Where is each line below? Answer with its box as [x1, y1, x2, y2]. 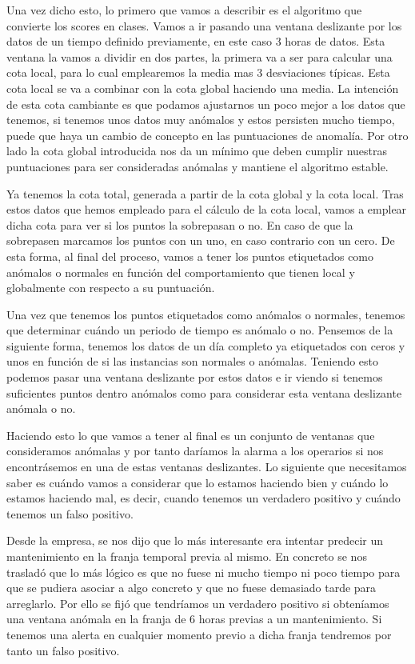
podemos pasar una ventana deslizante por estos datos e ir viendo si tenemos [6, 369, 383, 386]
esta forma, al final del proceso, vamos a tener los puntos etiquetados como [6, 247, 374, 264]
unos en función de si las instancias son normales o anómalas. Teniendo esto [6, 353, 379, 370]
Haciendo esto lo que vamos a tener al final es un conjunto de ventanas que [6, 426, 375, 443]
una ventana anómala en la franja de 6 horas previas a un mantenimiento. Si [6, 610, 382, 627]
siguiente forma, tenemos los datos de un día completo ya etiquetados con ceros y [6, 337, 405, 354]
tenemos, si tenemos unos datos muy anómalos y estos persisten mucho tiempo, [6, 111, 395, 128]
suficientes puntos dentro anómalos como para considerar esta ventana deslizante [6, 384, 402, 401]
